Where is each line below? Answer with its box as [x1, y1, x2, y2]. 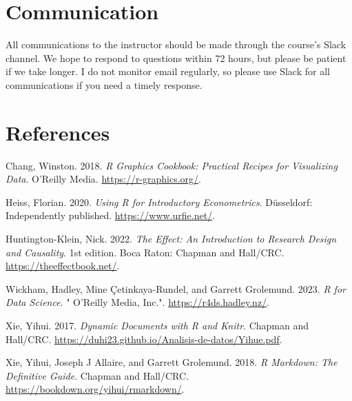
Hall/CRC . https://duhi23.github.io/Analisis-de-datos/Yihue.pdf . [6, 331, 282, 346]
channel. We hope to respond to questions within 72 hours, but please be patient [6, 50, 346, 65]
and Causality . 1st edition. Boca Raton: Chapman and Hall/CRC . [6, 245, 284, 259]
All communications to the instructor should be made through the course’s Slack [6, 37, 346, 52]
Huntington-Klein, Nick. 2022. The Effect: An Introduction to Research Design [6, 232, 337, 245]
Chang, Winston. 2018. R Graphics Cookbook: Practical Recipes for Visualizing [6, 158, 338, 172]
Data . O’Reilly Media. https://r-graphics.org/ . [6, 172, 201, 186]
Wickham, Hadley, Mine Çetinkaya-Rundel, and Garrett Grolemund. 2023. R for [6, 281, 346, 296]
